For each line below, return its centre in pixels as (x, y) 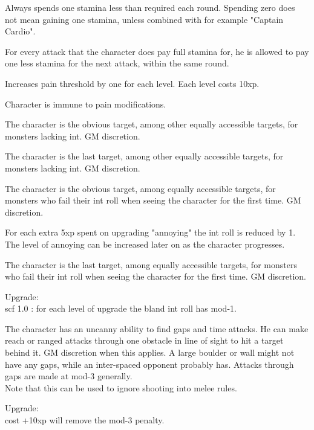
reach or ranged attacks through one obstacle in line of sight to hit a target (144, 340)
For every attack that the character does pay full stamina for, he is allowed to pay (157, 51)
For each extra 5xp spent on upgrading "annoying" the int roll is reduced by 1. (150, 232)
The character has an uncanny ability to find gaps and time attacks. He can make (157, 328)
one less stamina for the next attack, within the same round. (117, 63)
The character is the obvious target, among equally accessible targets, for (140, 188)
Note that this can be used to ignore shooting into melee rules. (121, 387)
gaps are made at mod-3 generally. (69, 376)
